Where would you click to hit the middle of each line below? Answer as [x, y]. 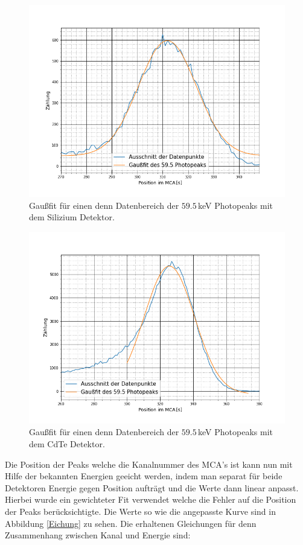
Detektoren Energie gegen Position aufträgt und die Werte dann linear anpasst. [152, 487]
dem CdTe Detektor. [67, 443]
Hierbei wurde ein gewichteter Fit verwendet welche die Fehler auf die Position [151, 499]
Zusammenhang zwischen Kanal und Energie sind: [98, 535]
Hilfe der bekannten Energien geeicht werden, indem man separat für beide [144, 476]
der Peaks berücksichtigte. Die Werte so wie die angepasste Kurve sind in [140, 511]
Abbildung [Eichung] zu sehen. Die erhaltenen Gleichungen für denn [131, 523]
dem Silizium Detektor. [72, 217]
